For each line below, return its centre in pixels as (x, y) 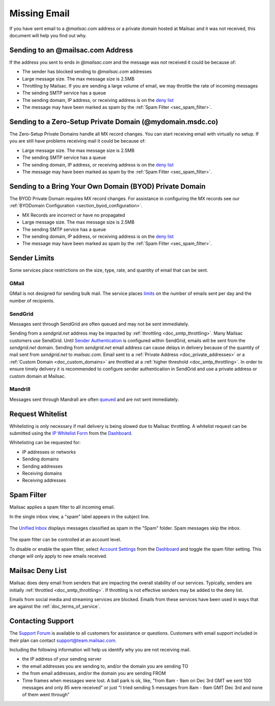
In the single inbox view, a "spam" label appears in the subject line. (79, 517)
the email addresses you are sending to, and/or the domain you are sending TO (105, 666)
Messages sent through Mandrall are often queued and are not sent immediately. (94, 399)
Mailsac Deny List (38, 571)
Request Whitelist (38, 414)
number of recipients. (32, 301)
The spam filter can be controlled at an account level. (65, 539)
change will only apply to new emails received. (58, 556)
